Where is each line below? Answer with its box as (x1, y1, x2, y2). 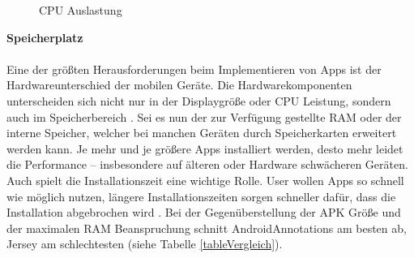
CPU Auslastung (39, 2, 122, 18)
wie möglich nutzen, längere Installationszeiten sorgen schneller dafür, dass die (6, 187, 396, 204)
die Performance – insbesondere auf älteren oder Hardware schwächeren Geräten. (6, 156, 408, 173)
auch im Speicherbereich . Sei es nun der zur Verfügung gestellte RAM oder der (6, 108, 402, 125)
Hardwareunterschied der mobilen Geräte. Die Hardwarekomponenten (6, 76, 352, 93)
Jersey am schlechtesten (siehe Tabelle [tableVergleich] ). (6, 235, 283, 252)
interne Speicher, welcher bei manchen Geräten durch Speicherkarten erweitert (6, 124, 397, 141)
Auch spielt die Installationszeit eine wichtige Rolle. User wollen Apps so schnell (6, 171, 404, 188)
